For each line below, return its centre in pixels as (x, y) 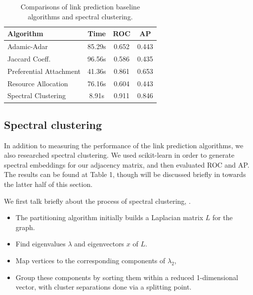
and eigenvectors (99, 244)
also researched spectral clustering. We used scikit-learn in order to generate (119, 155)
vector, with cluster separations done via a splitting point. (104, 287)
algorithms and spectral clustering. (80, 16)
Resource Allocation (38, 83)
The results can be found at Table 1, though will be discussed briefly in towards (125, 174)
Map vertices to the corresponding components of (90, 261)
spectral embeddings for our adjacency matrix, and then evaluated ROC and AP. (127, 164)
